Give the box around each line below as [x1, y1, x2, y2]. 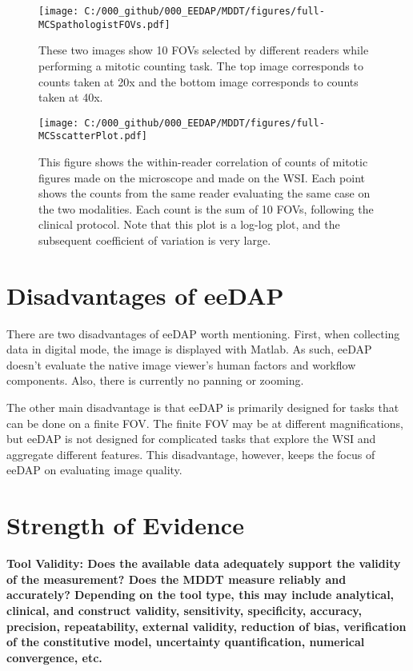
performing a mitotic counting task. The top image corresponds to [38, 57, 363, 74]
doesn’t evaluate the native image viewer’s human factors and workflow [6, 356, 356, 373]
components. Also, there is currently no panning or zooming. [6, 372, 304, 389]
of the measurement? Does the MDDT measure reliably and [6, 570, 347, 587]
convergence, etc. [6, 649, 102, 665]
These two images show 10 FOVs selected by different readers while [38, 42, 369, 58]
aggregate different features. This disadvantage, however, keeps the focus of [6, 445, 375, 462]
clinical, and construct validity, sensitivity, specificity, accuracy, [6, 601, 362, 618]
